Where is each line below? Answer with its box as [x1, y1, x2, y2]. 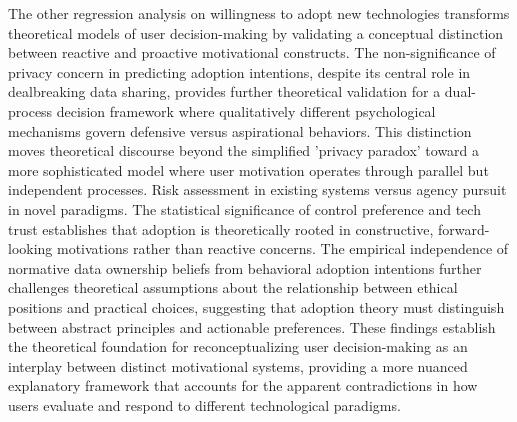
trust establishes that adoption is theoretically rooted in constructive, [8, 218, 434, 239]
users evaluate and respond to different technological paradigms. [8, 394, 401, 415]
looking [8, 238, 53, 259]
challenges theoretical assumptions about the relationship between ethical [8, 277, 458, 298]
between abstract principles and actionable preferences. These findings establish [8, 316, 496, 337]
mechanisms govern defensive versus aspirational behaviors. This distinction [8, 120, 472, 141]
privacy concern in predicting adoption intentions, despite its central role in [8, 61, 471, 82]
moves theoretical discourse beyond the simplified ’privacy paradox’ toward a [8, 140, 480, 161]
